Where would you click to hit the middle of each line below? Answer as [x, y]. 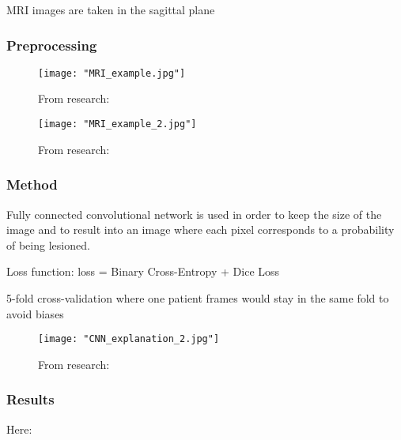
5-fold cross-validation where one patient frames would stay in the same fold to [198, 297]
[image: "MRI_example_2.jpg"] [117, 124]
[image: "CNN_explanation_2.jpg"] [129, 339]
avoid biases [35, 313]
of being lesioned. [48, 244]
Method [32, 184]
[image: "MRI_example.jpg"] [112, 73]
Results [30, 399]
